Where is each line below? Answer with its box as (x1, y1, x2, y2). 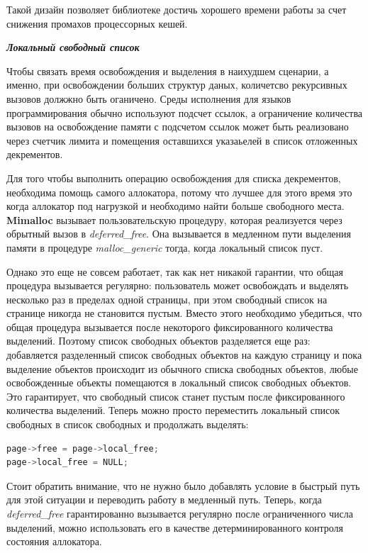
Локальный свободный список (6, 40, 140, 55)
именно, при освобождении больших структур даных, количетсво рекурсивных (6, 77, 347, 92)
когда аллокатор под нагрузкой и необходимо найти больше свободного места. (6, 199, 345, 213)
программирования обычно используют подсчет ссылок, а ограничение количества (6, 105, 363, 120)
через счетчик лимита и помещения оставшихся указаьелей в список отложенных (6, 133, 358, 147)
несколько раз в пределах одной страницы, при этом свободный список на (6, 291, 328, 306)
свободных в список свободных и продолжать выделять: (6, 417, 249, 432)
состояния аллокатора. (6, 534, 102, 549)
